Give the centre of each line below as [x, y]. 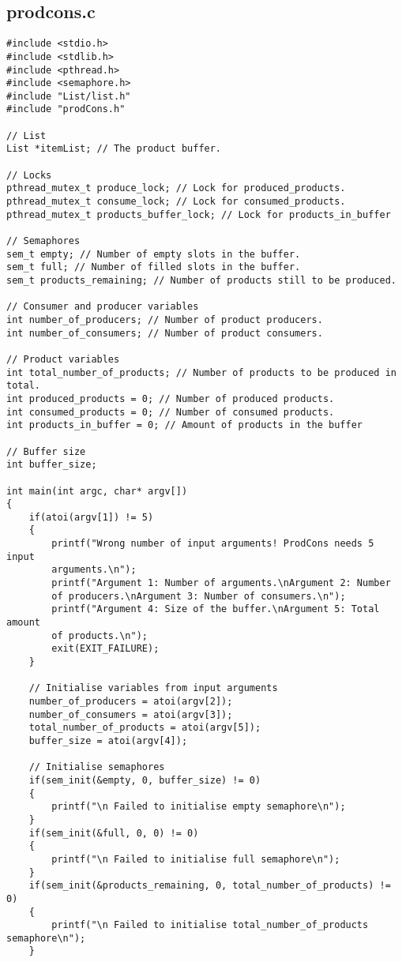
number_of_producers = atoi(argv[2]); [131, 702]
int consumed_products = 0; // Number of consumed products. [171, 412]
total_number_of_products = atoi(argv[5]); [145, 728]
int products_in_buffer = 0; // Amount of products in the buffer [185, 425]
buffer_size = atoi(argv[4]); [108, 740]
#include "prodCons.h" [66, 109]
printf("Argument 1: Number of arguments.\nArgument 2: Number [221, 583]
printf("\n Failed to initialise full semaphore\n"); [196, 859]
